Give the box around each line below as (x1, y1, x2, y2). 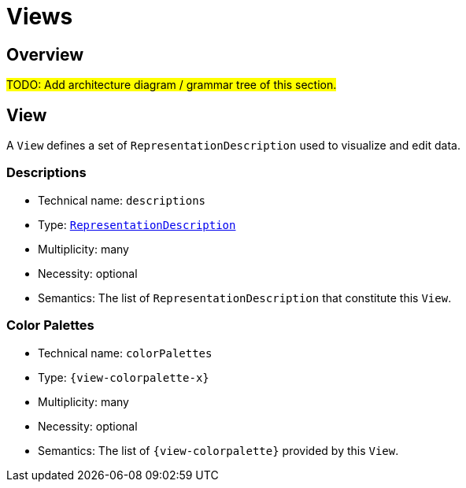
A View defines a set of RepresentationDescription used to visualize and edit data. (6, 139, 460, 153)
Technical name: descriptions (38, 193, 206, 207)
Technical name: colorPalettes (38, 346, 213, 360)
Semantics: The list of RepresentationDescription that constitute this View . (38, 290, 452, 305)
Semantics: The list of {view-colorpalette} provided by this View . (38, 443, 399, 457)
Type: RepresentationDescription (38, 217, 236, 231)
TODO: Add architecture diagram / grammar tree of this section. (6, 78, 337, 92)
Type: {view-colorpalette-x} (38, 370, 209, 384)
